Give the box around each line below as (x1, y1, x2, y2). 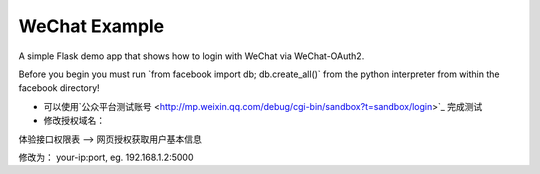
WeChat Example (18, 15, 165, 37)
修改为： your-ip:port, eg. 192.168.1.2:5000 (18, 151, 194, 163)
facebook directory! (18, 82, 100, 94)
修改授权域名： (43, 115, 105, 127)
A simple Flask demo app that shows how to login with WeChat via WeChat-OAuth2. (18, 50, 365, 62)
